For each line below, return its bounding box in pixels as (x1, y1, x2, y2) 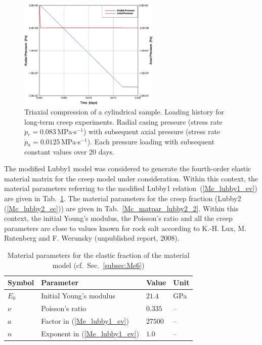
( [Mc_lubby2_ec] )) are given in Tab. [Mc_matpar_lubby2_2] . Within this (4, 203, 239, 213)
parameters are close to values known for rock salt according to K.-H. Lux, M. (4, 222, 247, 233)
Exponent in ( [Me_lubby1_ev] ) (41, 328, 139, 338)
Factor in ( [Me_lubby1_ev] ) (41, 315, 129, 326)
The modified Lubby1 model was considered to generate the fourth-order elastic (4, 163, 251, 174)
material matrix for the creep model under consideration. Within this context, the (4, 173, 258, 183)
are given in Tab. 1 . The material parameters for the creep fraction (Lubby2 (4, 193, 241, 204)
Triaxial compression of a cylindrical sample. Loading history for (24, 106, 225, 117)
